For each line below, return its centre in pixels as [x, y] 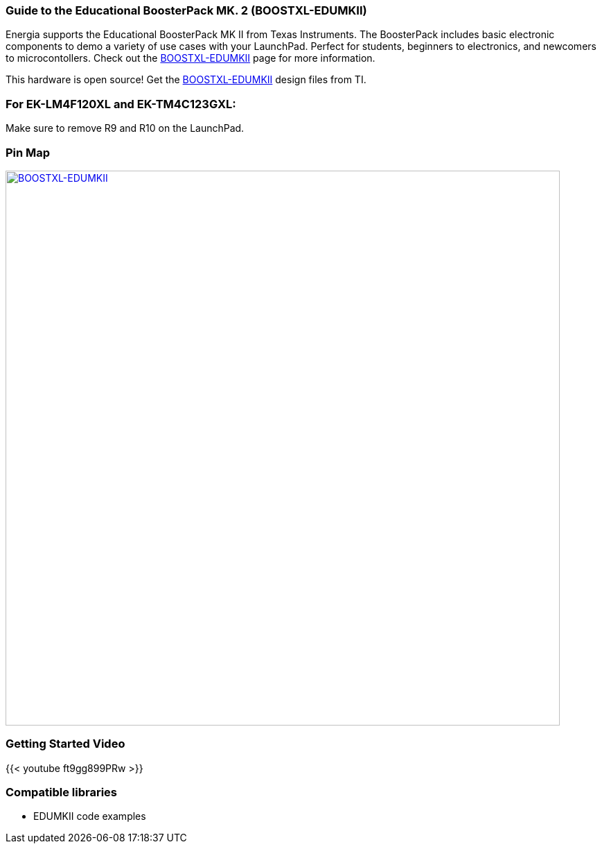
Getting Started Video [65, 744]
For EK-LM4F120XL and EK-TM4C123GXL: [121, 104]
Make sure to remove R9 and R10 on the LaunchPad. [125, 128]
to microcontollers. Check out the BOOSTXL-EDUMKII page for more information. [191, 58]
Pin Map [28, 152]
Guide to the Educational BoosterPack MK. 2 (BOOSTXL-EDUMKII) [186, 10]
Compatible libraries [62, 792]
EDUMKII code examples [90, 816]
